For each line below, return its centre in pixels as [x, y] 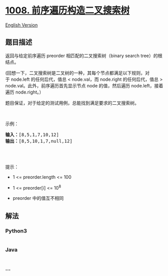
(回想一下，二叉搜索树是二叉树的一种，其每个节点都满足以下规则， [75, 73]
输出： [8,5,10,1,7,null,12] [39, 141]
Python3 [16, 231]
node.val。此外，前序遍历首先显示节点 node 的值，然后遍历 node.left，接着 [84, 85]
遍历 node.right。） [25, 92]
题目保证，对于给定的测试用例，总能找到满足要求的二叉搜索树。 [72, 103]
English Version [22, 25]
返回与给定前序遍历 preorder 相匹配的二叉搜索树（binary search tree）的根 [84, 55]
